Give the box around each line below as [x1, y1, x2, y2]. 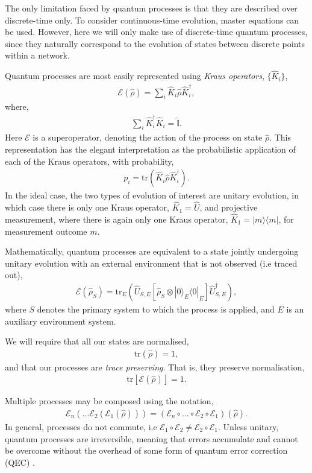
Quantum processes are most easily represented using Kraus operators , [5, 69, 264, 82]
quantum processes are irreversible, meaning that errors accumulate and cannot [5, 432, 298, 445]
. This [269, 131, 291, 144]
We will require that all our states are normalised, [5, 335, 189, 348]
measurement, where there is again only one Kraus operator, [5, 212, 228, 225]
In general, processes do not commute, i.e [5, 420, 157, 433]
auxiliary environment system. [5, 314, 116, 327]
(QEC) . [5, 456, 35, 468]
